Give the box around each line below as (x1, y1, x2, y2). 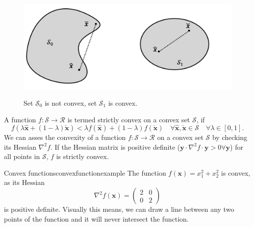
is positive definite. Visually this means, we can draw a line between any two (4, 204, 234, 214)
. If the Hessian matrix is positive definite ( (50, 141, 180, 152)
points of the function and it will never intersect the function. (4, 213, 189, 224)
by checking (212, 132, 248, 142)
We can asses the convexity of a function (4, 132, 126, 142)
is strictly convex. (56, 151, 109, 161)
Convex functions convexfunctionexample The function (4, 167, 166, 178)
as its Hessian (4, 177, 45, 187)
